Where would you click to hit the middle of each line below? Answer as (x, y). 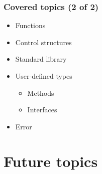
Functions (30, 25)
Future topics (51, 161)
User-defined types (44, 76)
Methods (41, 93)
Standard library (41, 59)
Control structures (43, 42)
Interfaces (42, 110)
